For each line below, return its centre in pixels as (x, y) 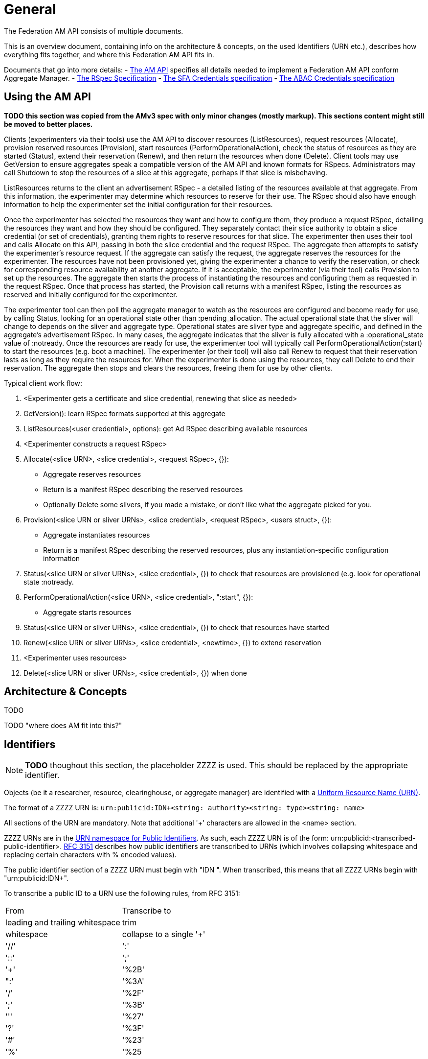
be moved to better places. (48, 124)
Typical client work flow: (43, 383)
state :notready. (49, 582)
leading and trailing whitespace (63, 923)
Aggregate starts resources (87, 612)
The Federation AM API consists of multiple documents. (94, 31)
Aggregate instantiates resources (97, 535)
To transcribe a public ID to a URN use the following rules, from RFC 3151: (122, 894)
